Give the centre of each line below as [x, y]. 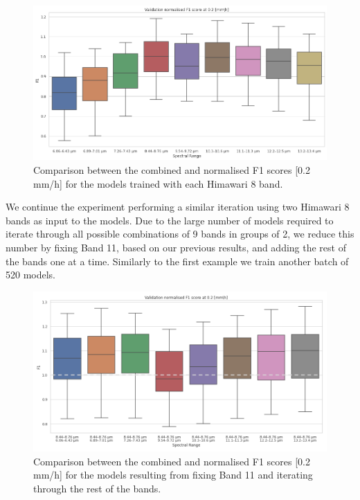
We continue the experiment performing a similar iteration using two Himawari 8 [178, 207]
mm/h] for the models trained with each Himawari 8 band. [158, 183]
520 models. [31, 275]
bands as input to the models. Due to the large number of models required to [170, 220]
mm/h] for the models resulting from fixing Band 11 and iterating [173, 475]
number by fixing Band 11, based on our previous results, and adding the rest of [176, 247]
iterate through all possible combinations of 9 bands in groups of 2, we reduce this [180, 234]
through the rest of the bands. [97, 488]
